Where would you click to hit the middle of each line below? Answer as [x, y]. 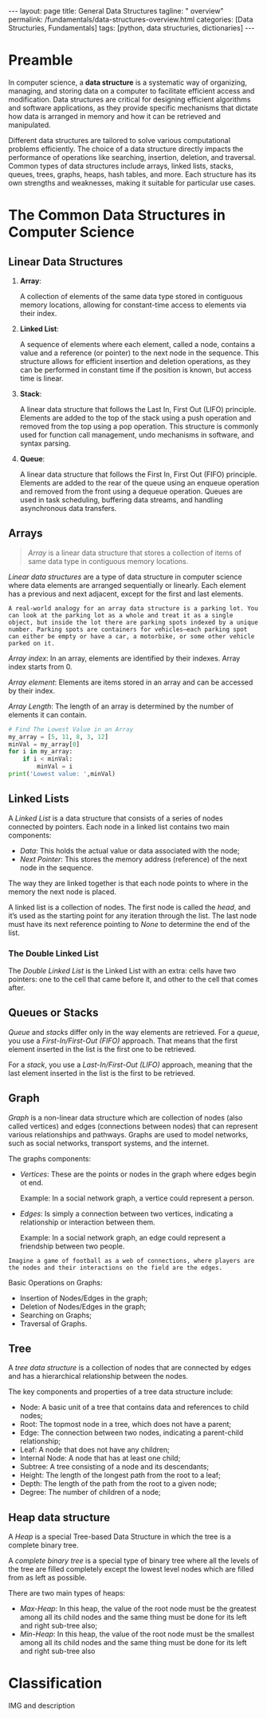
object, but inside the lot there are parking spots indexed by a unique [133, 622]
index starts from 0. [41, 666]
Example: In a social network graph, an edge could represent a [122, 1237]
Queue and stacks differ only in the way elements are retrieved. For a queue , [134, 1032]
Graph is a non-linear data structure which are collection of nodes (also [126, 1117]
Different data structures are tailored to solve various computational [120, 140]
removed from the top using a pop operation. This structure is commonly [139, 426]
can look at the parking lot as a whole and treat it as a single [121, 615]
